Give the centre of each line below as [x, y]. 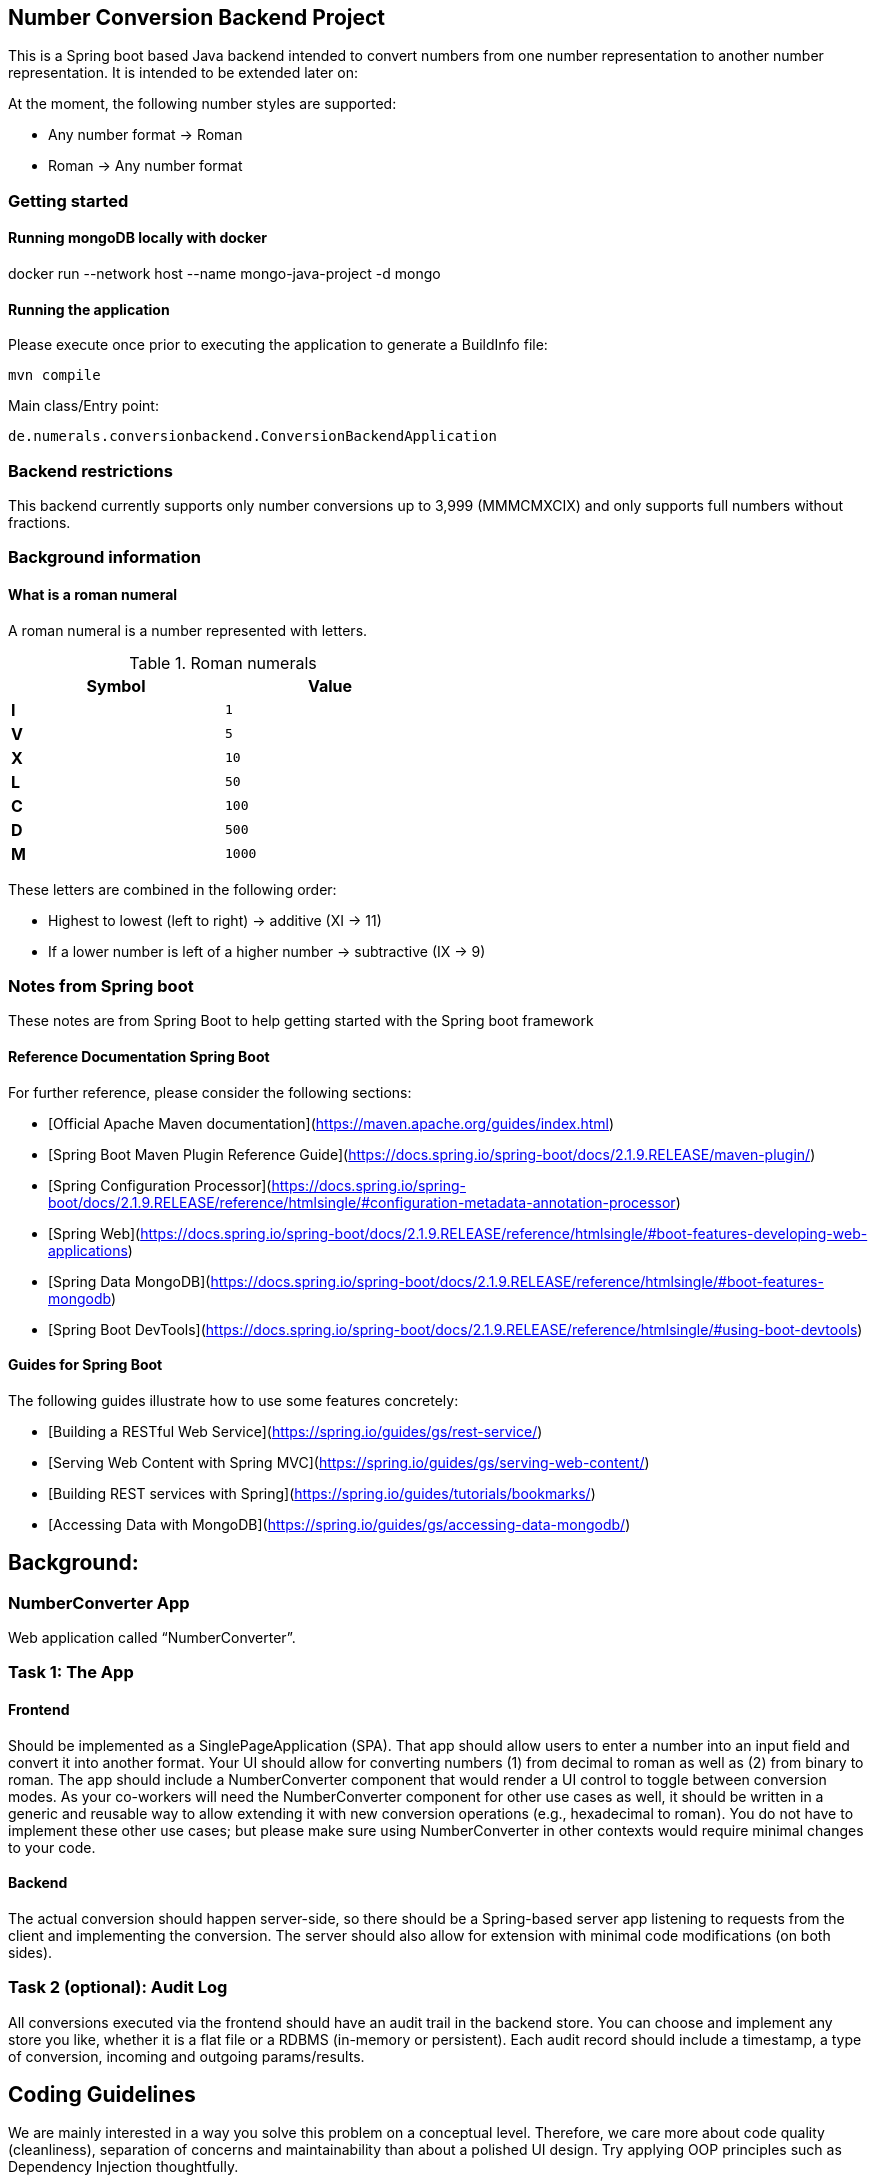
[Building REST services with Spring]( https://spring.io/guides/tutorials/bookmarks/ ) [322, 1493]
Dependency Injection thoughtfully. [123, 2167]
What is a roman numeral [93, 594]
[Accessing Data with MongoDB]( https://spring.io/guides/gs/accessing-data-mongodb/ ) [339, 1524]
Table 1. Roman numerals [223, 662]
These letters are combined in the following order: [172, 889]
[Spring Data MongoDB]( [129, 1281]
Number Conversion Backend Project [197, 17]
